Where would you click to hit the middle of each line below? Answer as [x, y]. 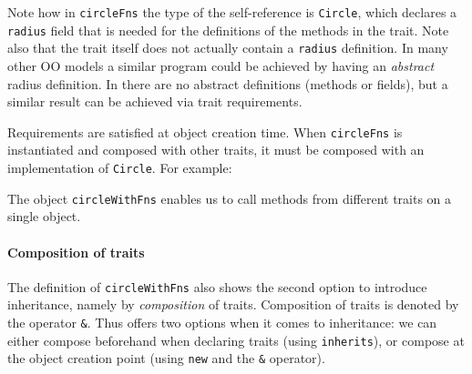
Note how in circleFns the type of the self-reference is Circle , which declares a [232, 12]
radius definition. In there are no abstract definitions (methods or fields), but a [228, 83]
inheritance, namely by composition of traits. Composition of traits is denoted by [233, 304]
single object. [44, 216]
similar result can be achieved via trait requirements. [155, 101]
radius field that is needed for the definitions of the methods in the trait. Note [228, 30]
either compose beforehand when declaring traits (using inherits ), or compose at [236, 340]
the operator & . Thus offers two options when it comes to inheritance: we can [222, 322]
